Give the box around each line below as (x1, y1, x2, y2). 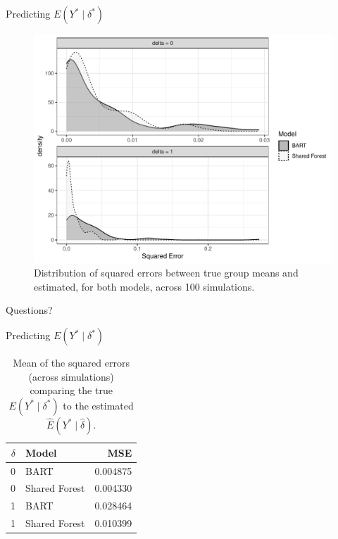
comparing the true (30, 383, 113, 398)
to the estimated (63, 398, 134, 412)
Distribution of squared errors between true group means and (34, 265, 299, 280)
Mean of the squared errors (13, 355, 130, 369)
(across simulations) (28, 369, 114, 383)
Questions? (6, 303, 53, 317)
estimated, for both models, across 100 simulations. (34, 279, 255, 293)
